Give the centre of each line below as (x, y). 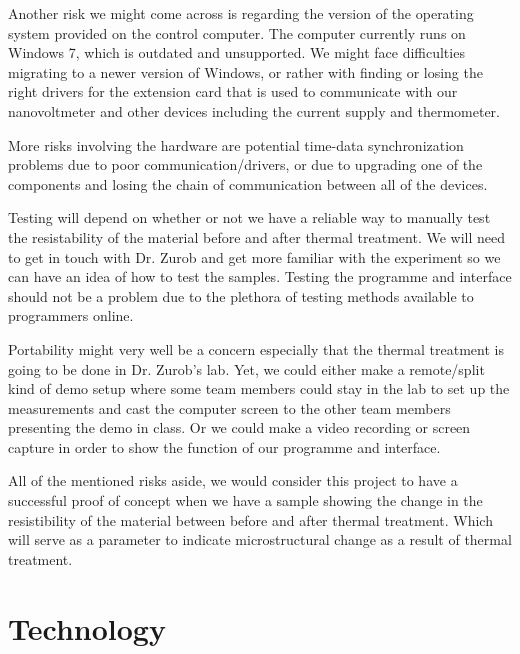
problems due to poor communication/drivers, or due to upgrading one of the (245, 164)
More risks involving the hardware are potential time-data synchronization (236, 144)
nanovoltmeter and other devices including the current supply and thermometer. (254, 110)
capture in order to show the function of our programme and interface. (224, 446)
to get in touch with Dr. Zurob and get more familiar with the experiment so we (254, 256)
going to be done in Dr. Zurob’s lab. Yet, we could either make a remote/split (246, 368)
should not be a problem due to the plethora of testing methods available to (241, 295)
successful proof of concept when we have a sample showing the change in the (245, 500)
